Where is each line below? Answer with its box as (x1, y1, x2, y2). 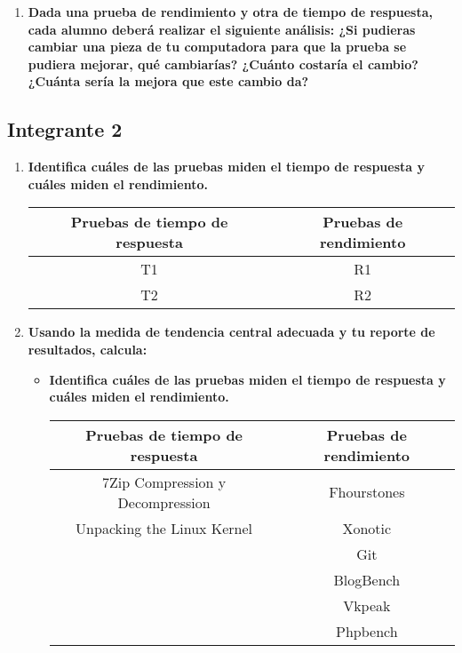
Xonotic (342, 517, 392, 538)
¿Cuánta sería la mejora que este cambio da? (28, 72, 309, 91)
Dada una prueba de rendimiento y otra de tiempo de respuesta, (28, 3, 433, 20)
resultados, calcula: (28, 339, 147, 358)
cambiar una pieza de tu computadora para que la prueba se (28, 37, 407, 56)
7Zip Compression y (101, 471, 227, 492)
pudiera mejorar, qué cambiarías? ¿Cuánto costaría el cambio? (28, 54, 418, 73)
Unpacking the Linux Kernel (76, 517, 253, 538)
